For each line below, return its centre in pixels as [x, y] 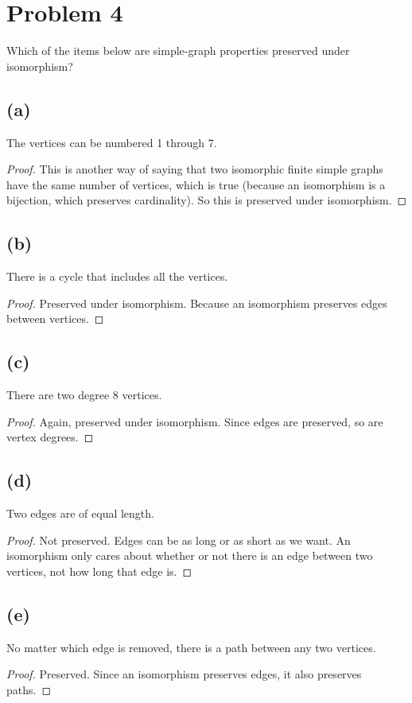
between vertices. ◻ [55, 318]
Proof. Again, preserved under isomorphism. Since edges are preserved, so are [195, 421]
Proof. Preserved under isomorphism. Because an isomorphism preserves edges [197, 303]
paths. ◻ [29, 689]
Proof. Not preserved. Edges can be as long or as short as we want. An [179, 540]
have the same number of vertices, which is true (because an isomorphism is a [196, 184]
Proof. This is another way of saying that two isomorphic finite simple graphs [195, 169]
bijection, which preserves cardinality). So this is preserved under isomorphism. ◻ [207, 200]
